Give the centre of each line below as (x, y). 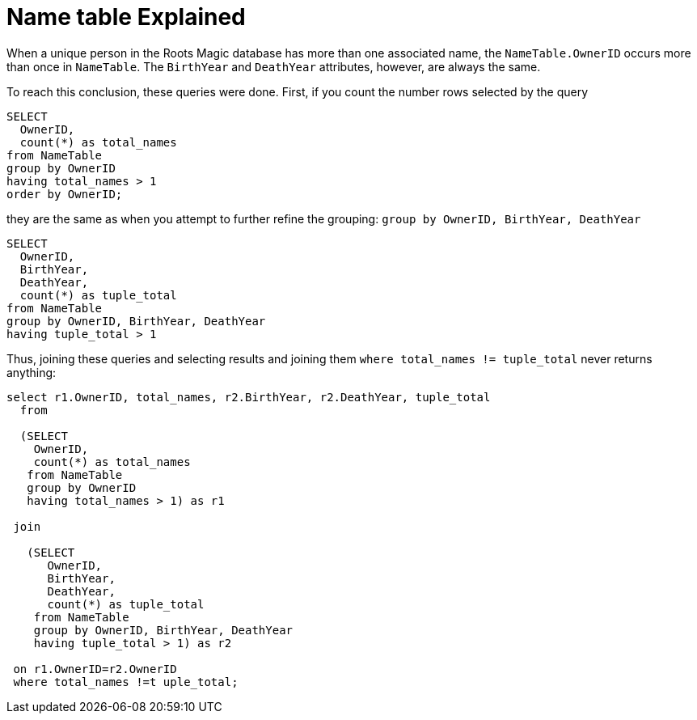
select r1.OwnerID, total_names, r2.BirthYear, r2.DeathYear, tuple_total (249, 397)
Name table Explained (126, 17)
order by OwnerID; (65, 194)
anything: (32, 372)
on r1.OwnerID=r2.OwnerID (95, 669)
